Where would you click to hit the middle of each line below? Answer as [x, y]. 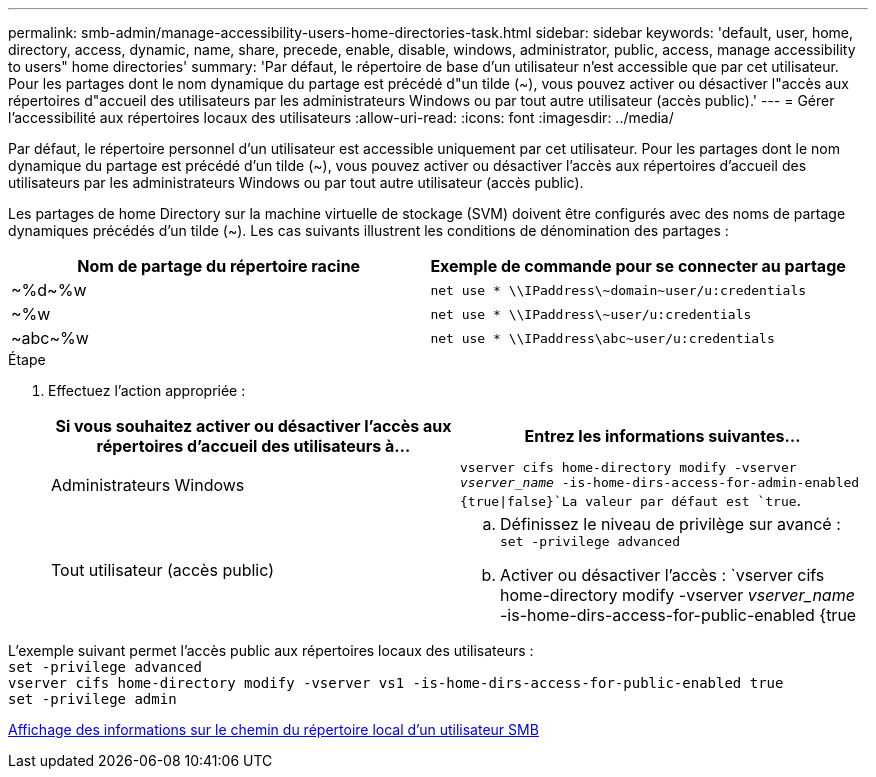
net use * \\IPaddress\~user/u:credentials [591, 314]
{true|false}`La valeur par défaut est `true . [631, 500]
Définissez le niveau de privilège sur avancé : [670, 524]
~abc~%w [50, 338]
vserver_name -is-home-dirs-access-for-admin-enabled [660, 482]
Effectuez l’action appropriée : [147, 390]
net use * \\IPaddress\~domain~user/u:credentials [618, 290]
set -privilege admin [92, 699]
